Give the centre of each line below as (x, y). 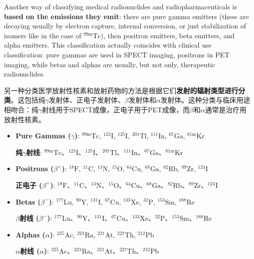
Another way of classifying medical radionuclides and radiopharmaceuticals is (121, 6)
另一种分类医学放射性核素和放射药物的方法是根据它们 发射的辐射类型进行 (121, 90)
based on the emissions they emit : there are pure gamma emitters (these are (127, 16)
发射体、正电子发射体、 (87, 100)
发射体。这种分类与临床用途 (206, 100)
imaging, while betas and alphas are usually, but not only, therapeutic (110, 64)
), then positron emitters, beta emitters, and (168, 35)
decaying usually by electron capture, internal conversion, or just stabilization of (125, 26)
